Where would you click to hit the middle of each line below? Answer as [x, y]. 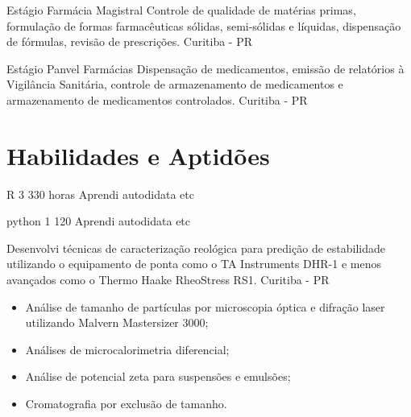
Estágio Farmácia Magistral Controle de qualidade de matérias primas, [181, 10]
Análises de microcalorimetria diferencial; [127, 349]
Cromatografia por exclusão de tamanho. [126, 404]
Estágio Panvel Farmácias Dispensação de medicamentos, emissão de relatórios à [205, 68]
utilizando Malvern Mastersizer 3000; [117, 322]
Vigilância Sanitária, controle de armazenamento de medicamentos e [175, 84]
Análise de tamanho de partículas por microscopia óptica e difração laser [205, 306]
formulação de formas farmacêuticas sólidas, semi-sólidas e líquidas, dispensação [204, 25]
